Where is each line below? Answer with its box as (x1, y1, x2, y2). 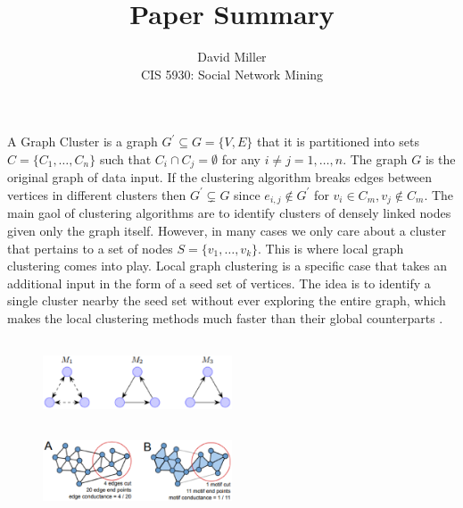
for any (221, 149, 260, 168)
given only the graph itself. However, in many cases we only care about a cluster (7, 221, 446, 239)
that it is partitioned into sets (257, 132, 419, 151)
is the (425, 149, 456, 168)
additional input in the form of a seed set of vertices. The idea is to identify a (7, 273, 431, 292)
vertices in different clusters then (7, 185, 186, 204)
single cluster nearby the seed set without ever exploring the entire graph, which (7, 291, 446, 310)
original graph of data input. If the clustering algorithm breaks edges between (7, 168, 433, 187)
